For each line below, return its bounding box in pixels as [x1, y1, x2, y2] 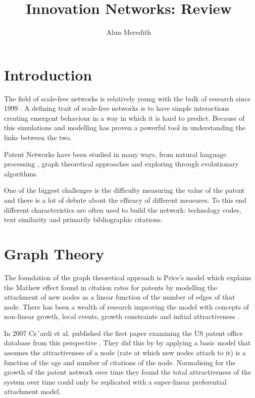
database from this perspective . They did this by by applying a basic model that [4, 337, 251, 348]
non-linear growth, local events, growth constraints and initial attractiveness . [4, 311, 240, 321]
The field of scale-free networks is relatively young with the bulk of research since [4, 93, 251, 103]
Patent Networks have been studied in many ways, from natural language [4, 149, 227, 159]
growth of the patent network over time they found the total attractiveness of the [4, 367, 251, 377]
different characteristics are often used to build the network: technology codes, [4, 204, 241, 215]
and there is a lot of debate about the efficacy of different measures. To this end [4, 195, 247, 205]
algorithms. [4, 168, 38, 178]
